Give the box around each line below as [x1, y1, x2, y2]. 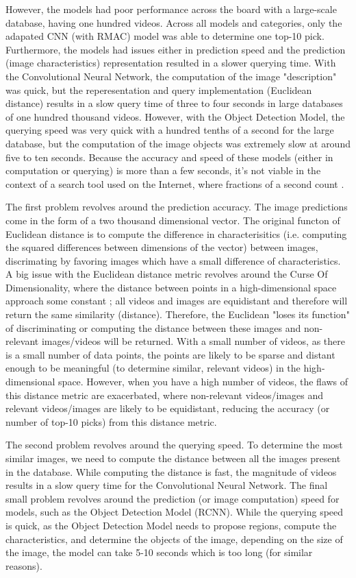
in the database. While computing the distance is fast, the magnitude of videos [5, 464, 337, 479]
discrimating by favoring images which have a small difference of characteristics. [5, 253, 341, 267]
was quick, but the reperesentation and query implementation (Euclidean [5, 82, 312, 97]
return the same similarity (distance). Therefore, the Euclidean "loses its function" [5, 307, 350, 322]
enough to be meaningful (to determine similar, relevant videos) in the [5, 361, 301, 375]
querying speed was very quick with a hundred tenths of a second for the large [5, 123, 334, 137]
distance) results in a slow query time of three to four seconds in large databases [5, 96, 343, 110]
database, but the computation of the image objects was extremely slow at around [5, 136, 351, 150]
